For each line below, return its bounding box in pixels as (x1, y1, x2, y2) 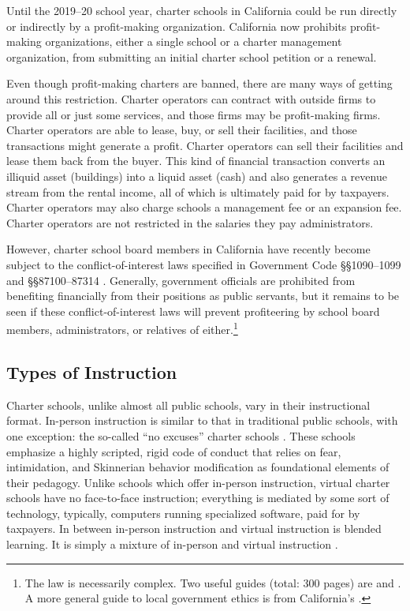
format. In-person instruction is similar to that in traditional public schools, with (6, 412, 398, 429)
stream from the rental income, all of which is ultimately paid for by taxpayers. (6, 183, 389, 200)
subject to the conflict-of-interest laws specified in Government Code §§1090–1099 (6, 256, 401, 272)
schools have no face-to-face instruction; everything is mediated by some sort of (6, 489, 389, 506)
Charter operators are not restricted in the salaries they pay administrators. (6, 214, 374, 231)
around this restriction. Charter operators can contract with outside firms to (6, 90, 376, 107)
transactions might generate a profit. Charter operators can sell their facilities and (6, 137, 404, 153)
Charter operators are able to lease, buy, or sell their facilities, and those (6, 122, 357, 138)
